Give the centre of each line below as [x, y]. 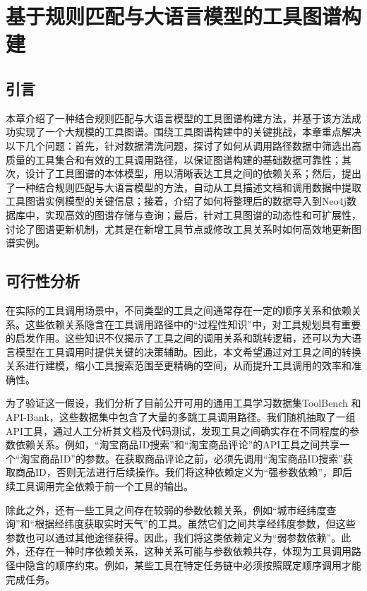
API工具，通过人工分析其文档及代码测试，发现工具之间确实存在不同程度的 [178, 430]
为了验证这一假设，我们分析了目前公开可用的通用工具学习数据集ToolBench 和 [183, 403]
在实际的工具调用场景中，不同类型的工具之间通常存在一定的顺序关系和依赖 [179, 310]
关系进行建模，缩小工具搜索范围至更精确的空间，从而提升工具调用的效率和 [179, 365]
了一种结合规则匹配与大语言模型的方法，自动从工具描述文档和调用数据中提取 [183, 187]
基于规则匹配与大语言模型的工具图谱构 [184, 16]
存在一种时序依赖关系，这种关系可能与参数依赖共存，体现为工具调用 [193, 551]
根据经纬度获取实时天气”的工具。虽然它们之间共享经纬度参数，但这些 [195, 524]
